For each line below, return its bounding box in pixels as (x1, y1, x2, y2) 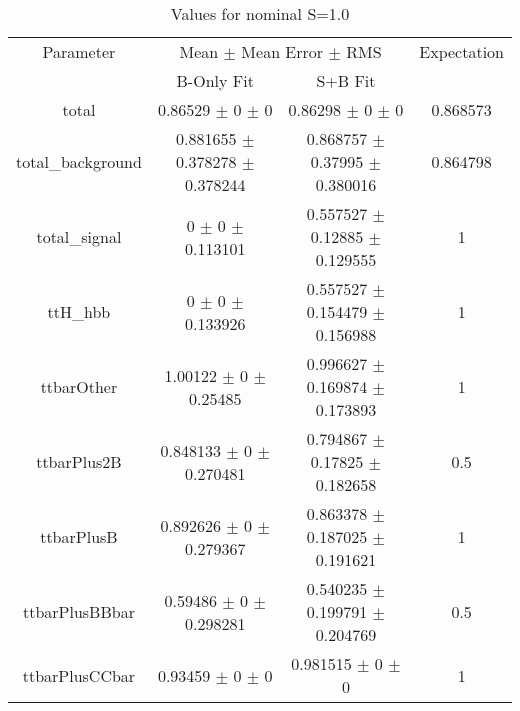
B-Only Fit (176, 69, 254, 92)
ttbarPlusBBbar (22, 600, 135, 623)
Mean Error (241, 40, 324, 63)
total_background (16, 150, 142, 173)
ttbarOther (40, 375, 118, 398)
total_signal (36, 225, 122, 248)
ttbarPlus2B (36, 450, 122, 473)
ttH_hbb (47, 300, 111, 323)
